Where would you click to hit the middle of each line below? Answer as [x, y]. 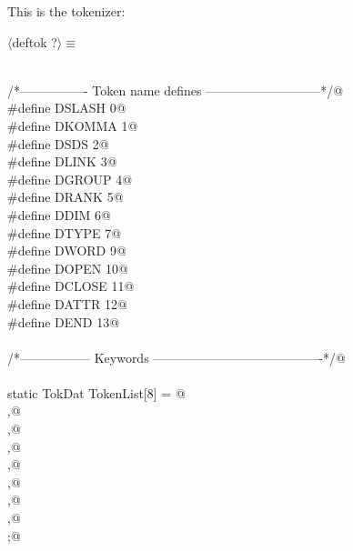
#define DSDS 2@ [58, 143]
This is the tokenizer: [66, 11]
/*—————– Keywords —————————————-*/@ [176, 357]
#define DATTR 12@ [67, 303]
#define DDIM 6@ [59, 214]
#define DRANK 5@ [66, 197]
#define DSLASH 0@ [67, 108]
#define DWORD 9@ [67, 250]
